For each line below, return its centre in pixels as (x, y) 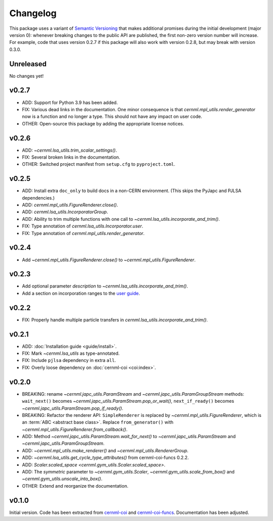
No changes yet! (27, 76)
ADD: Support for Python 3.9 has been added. (70, 102)
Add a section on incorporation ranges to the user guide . (81, 293)
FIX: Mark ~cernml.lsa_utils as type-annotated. (71, 353)
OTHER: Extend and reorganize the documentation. (75, 486)
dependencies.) (38, 198)
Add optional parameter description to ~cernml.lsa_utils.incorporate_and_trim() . (105, 286)
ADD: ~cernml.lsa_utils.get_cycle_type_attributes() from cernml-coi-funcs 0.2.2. (105, 458)
